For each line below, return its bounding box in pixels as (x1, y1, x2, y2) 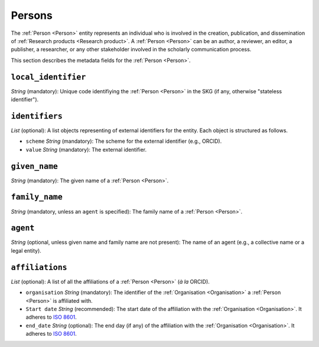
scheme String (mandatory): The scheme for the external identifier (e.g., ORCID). (25, 138, 222, 145)
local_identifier (11, 72, 86, 82)
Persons (11, 9, 53, 22)
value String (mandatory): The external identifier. (25, 146, 147, 153)
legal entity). (11, 247, 41, 254)
